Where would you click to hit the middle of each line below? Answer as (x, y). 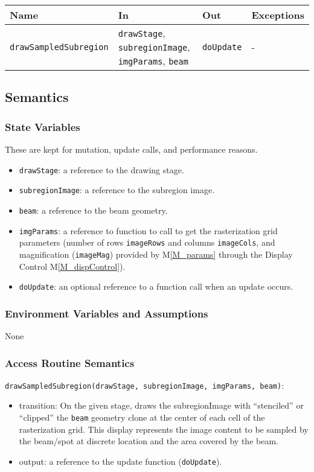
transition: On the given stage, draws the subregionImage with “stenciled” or (161, 405)
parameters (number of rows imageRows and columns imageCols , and (147, 242)
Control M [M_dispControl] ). (72, 266)
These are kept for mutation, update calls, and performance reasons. (131, 149)
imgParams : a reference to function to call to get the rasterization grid (148, 230)
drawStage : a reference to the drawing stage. (101, 169)
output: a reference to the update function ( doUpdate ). (120, 461)
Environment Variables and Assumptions (107, 313)
